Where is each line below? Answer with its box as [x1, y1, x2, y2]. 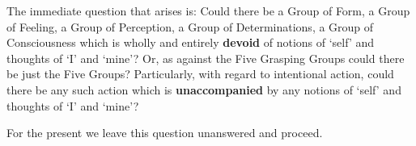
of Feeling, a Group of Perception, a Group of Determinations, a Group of [6, 18, 374, 35]
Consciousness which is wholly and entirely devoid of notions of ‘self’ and [6, 34, 374, 51]
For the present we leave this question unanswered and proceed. [6, 124, 323, 141]
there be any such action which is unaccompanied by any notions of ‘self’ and [6, 81, 401, 98]
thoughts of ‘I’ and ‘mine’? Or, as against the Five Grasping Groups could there [6, 49, 405, 66]
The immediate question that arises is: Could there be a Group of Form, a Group [6, 2, 410, 19]
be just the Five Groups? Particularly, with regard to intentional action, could [6, 65, 394, 82]
